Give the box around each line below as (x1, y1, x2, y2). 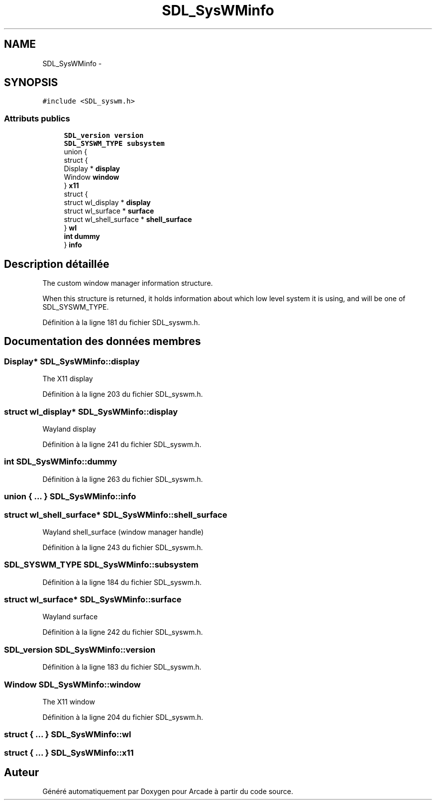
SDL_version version (64, 131, 144, 140)
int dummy (64, 232, 100, 241)
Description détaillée (4, 257, 109, 270)
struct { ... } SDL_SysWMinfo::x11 (4, 747, 134, 758)
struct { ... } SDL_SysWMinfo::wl (4, 729, 131, 740)
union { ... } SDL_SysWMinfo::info (4, 491, 136, 502)
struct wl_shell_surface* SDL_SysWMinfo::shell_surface (4, 509, 227, 520)
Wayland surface (42, 612, 98, 621)
